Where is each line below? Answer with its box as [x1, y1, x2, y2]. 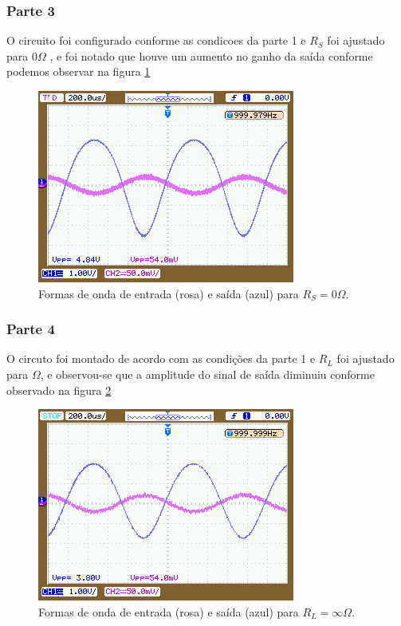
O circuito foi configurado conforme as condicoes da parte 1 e [6, 32, 306, 49]
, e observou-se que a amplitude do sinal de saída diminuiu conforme [40, 366, 375, 382]
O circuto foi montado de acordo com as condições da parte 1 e [6, 350, 316, 367]
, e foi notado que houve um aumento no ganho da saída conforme [49, 47, 373, 64]
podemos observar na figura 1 [6, 63, 151, 80]
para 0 [6, 47, 37, 64]
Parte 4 [6, 319, 55, 339]
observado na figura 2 [6, 381, 112, 398]
